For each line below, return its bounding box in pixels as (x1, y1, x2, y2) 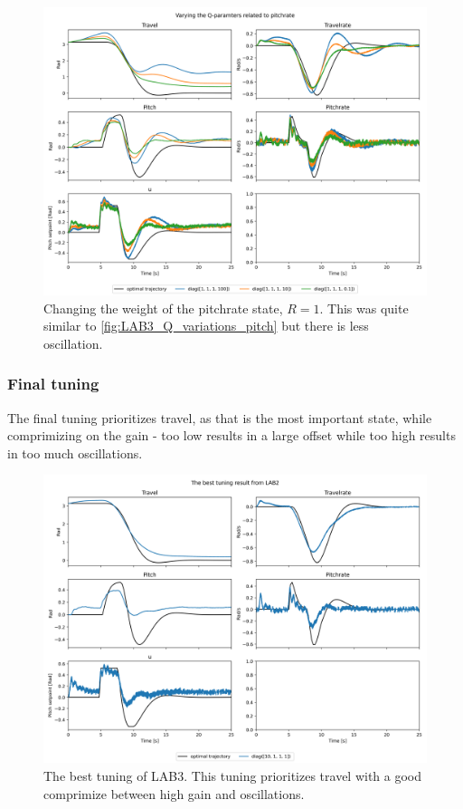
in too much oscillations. (7, 443, 143, 462)
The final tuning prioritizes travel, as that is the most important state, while (7, 408, 432, 427)
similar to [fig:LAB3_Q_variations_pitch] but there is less (43, 316, 369, 335)
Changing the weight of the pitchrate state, (43, 298, 283, 317)
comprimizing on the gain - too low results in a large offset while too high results (7, 426, 456, 445)
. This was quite (319, 298, 409, 317)
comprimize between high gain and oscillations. (43, 784, 305, 803)
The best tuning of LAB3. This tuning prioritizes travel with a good (43, 766, 422, 785)
